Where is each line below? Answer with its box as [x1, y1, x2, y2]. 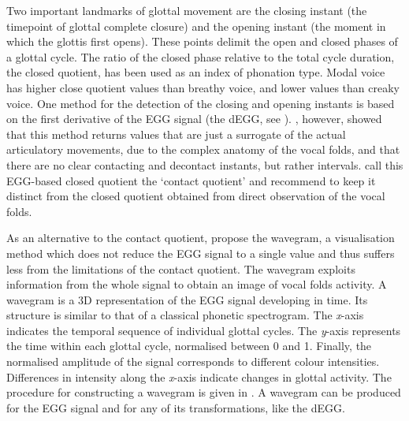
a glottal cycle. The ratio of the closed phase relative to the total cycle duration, [6, 48, 395, 65]
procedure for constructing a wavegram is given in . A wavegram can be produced [6, 384, 401, 401]
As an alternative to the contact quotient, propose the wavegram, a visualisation [6, 229, 395, 246]
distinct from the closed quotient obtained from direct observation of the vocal [6, 188, 385, 204]
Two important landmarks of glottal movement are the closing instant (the [6, 2, 367, 18]
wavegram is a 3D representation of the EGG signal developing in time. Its [6, 291, 368, 307]
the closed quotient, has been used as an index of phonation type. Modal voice [6, 64, 385, 80]
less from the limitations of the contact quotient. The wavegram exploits [6, 260, 355, 277]
